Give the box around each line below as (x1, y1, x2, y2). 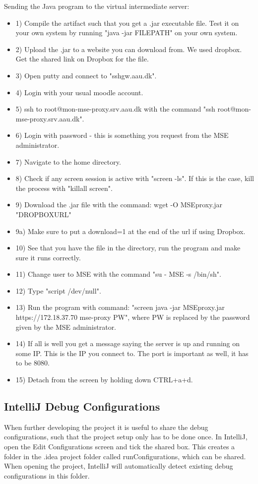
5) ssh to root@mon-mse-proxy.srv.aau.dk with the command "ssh (15, 104, 215, 114)
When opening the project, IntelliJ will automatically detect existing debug (4, 461, 233, 471)
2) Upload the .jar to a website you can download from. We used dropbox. (15, 44, 242, 54)
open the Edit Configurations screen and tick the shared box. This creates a (4, 441, 235, 452)
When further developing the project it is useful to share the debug (4, 422, 208, 432)
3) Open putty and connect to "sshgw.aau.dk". (15, 70, 157, 80)
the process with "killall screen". (15, 182, 113, 193)
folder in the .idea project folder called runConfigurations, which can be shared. (4, 451, 246, 461)
